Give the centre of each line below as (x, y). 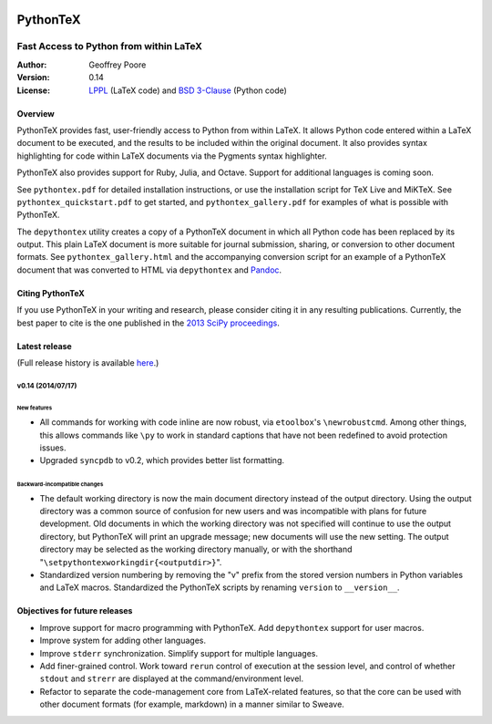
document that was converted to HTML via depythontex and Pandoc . (149, 270)
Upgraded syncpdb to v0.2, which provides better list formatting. (162, 460)
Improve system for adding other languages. (123, 641)
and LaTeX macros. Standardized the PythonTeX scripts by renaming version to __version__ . (220, 587)
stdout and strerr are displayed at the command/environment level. (172, 678)
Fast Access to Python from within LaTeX (109, 47)
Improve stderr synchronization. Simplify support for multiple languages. (179, 653)
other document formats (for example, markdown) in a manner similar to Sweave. (192, 704)
